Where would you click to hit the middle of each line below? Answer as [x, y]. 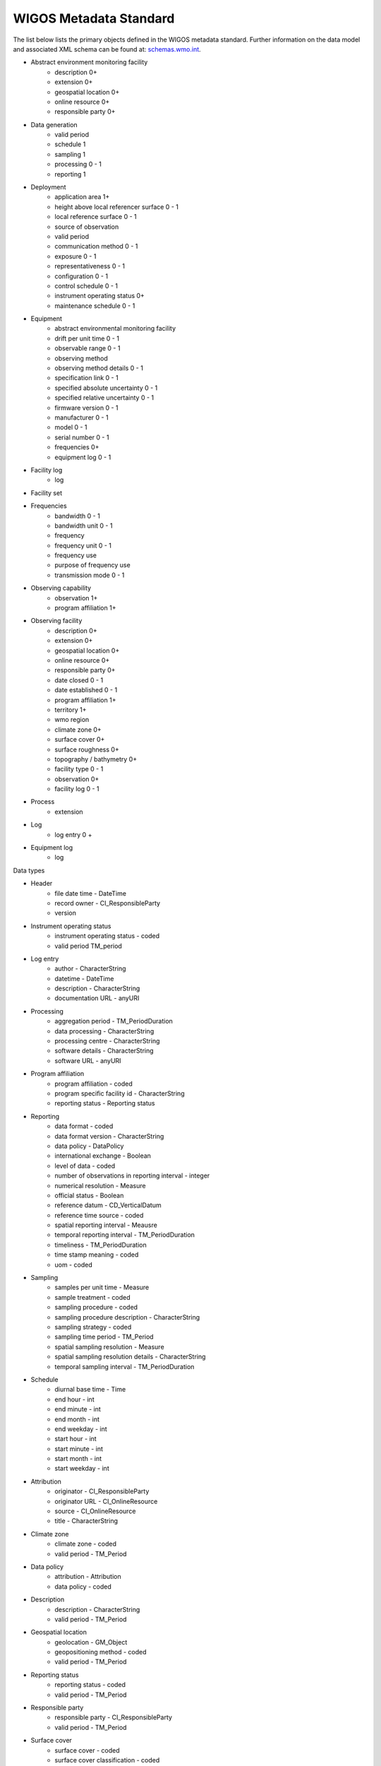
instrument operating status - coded [107, 936]
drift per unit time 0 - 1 [87, 338]
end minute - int [78, 1409]
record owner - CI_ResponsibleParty [108, 903]
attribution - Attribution [88, 1577]
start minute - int [79, 1449]
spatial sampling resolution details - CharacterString [130, 1357]
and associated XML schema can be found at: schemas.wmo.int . [107, 49]
